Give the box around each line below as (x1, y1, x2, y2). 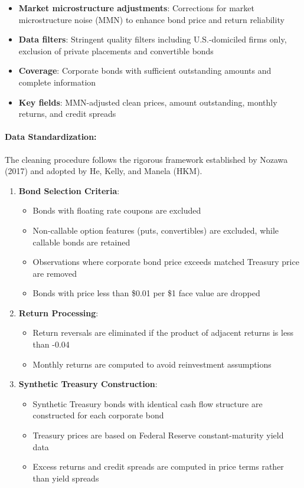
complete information (18, 76, 96, 88)
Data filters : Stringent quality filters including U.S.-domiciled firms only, (18, 33, 287, 45)
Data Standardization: (5, 130, 97, 143)
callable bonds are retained (32, 235, 130, 248)
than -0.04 (32, 338, 70, 351)
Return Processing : (18, 306, 99, 319)
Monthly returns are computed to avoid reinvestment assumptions (32, 358, 272, 370)
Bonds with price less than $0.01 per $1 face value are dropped (32, 287, 260, 299)
